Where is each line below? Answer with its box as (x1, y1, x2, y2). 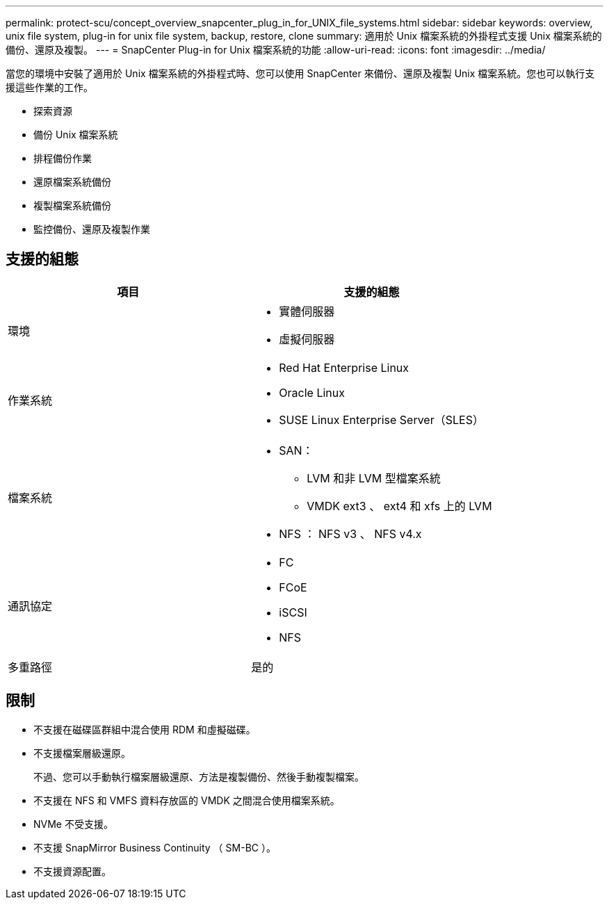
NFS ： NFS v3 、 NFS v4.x (279, 526, 422, 541)
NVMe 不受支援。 (33, 817, 113, 830)
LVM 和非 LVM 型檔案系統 (307, 471, 441, 485)
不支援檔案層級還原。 (33, 747, 131, 759)
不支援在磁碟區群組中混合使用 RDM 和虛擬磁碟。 (33, 723, 256, 735)
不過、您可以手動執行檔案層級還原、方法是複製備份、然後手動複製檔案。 (33, 770, 364, 783)
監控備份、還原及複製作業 (33, 223, 150, 235)
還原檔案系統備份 (33, 176, 111, 188)
